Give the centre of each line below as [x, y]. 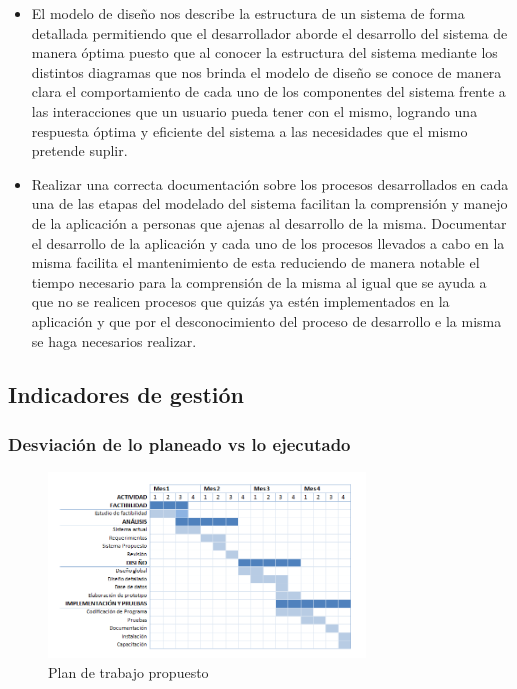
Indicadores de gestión [126, 394]
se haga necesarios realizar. [114, 340]
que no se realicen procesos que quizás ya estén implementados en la [240, 301]
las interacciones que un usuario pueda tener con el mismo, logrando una [254, 110]
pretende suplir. [79, 150]
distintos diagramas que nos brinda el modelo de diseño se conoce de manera [266, 71]
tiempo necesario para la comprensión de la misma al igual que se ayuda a [259, 281]
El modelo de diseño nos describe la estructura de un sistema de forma [248, 13]
